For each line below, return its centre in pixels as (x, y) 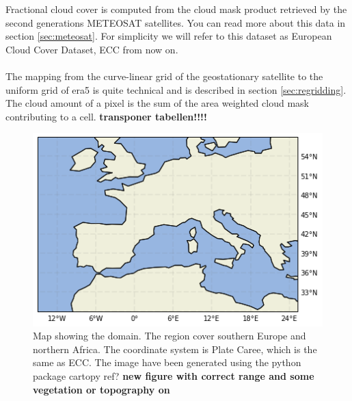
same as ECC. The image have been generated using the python (167, 362)
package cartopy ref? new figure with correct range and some (174, 376)
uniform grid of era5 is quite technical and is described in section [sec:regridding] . (176, 89)
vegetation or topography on (101, 389)
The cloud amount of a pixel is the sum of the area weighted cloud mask (157, 103)
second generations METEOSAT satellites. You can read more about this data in (176, 22)
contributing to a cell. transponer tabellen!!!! (106, 116)
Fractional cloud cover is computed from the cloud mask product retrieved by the (176, 9)
